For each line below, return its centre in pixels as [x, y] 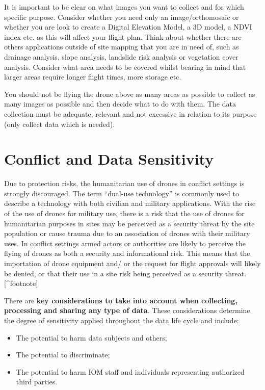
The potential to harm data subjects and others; [91, 337]
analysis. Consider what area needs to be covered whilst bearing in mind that [125, 67]
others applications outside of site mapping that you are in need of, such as [122, 47]
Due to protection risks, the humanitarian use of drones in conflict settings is [124, 183]
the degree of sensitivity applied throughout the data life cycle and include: [122, 320]
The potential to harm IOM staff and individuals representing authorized [130, 371]
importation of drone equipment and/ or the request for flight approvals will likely [132, 263]
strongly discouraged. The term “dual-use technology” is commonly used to [122, 193]
